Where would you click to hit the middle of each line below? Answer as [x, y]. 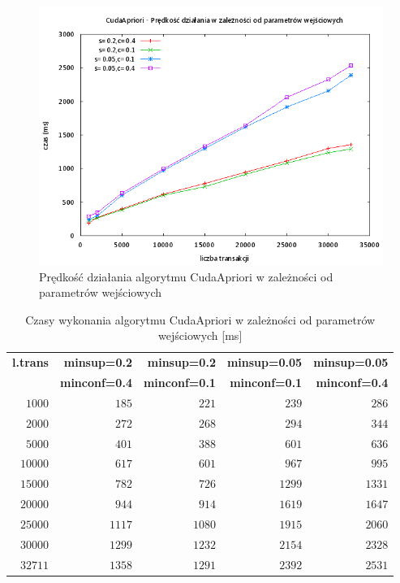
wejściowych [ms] [200, 335]
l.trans [30, 362]
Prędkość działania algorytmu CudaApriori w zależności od [186, 276]
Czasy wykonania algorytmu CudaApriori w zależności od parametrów [200, 319]
